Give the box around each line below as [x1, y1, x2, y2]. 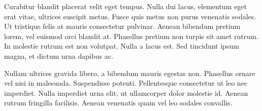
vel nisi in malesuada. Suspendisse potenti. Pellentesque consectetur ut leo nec [4, 78, 248, 88]
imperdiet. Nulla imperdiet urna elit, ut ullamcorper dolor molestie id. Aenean [4, 87, 248, 98]
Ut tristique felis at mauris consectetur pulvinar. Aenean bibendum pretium [4, 21, 241, 31]
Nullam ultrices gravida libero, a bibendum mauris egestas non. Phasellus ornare [4, 67, 255, 78]
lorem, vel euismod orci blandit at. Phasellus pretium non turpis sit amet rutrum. [4, 30, 258, 41]
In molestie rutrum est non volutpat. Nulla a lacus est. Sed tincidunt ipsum [4, 41, 239, 51]
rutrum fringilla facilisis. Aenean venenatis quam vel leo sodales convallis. [4, 97, 233, 108]
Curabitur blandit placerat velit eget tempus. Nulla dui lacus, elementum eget [4, 1, 247, 11]
